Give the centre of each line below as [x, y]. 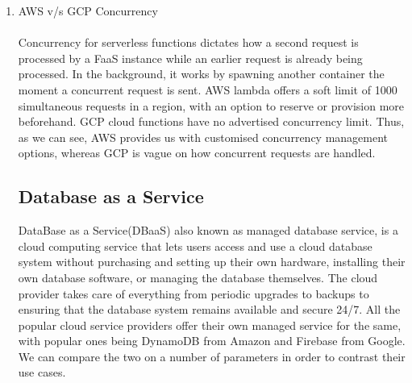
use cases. [42, 372]
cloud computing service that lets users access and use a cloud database [195, 246]
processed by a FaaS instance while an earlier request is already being [190, 58]
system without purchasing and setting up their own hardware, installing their [212, 262]
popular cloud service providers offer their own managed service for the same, [210, 325]
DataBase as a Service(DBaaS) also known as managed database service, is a [208, 230]
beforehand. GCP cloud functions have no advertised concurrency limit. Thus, [211, 121]
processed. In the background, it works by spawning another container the [201, 74]
